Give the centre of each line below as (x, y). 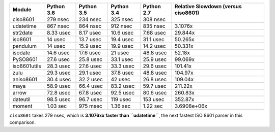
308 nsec (154, 19)
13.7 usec (90, 39)
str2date (23, 33)
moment (22, 106)
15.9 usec (90, 46)
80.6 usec (155, 93)
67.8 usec (90, 93)
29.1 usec (90, 73)
